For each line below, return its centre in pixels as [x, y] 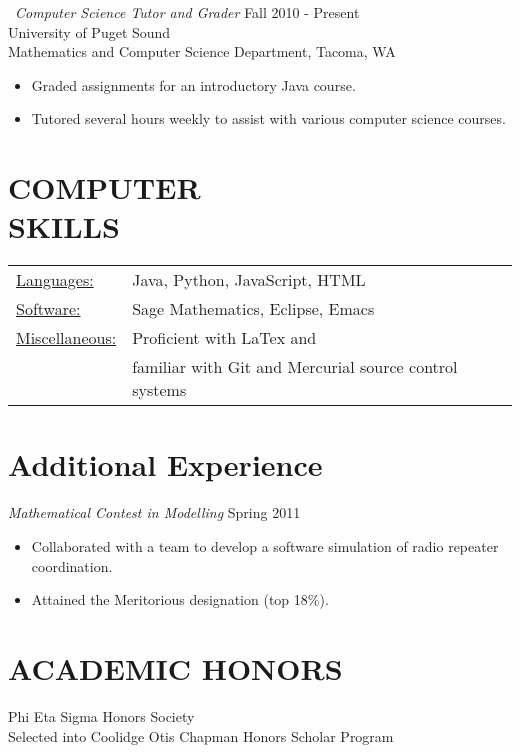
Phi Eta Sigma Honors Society [101, 715]
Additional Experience [165, 464]
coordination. [72, 565]
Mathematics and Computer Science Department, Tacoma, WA [202, 51]
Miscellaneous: [66, 338]
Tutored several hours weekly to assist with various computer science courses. [268, 118]
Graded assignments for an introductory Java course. [193, 84]
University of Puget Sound [89, 31]
